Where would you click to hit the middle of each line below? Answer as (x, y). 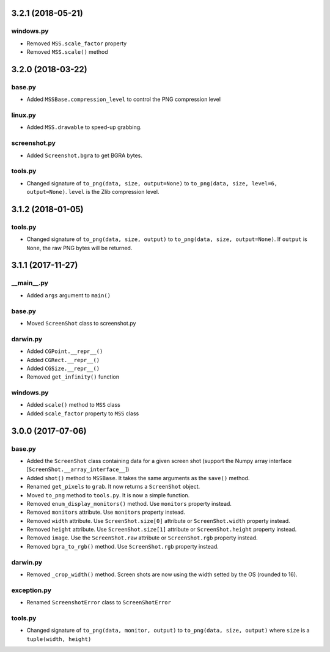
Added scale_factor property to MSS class (83, 413)
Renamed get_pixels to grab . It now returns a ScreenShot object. (113, 487)
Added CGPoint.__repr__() (65, 351)
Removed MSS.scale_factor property (77, 43)
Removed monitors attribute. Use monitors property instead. (106, 512)
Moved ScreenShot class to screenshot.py (81, 323)
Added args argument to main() (69, 295)
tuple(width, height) (59, 639)
